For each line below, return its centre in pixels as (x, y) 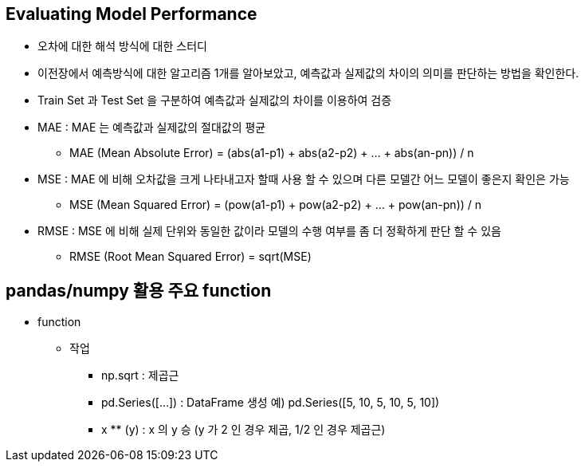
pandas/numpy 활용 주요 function (139, 290)
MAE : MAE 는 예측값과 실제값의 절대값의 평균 (152, 128)
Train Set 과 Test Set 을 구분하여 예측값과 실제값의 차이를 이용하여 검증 (215, 100)
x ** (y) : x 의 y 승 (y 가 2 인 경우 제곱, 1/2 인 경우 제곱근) (243, 430)
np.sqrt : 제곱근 (140, 376)
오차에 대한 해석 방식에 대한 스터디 (122, 46)
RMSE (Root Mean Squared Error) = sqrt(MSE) (190, 257)
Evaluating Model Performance (132, 14)
